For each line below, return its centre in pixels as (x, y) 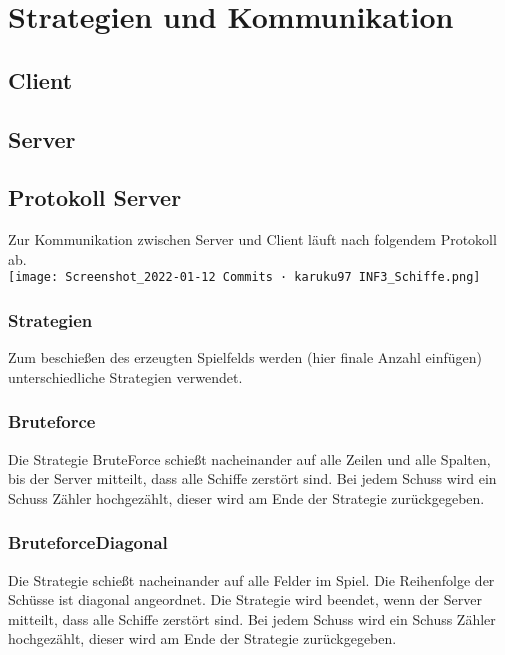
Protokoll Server (95, 197)
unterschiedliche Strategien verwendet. (125, 376)
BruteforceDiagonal (88, 542)
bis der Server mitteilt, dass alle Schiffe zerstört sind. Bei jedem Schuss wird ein (252, 478)
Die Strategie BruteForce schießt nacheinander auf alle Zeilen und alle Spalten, (249, 458)
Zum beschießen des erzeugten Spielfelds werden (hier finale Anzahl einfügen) (245, 357)
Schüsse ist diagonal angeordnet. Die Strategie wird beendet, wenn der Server (245, 599)
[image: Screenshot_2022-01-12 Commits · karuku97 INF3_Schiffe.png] (244, 277)
